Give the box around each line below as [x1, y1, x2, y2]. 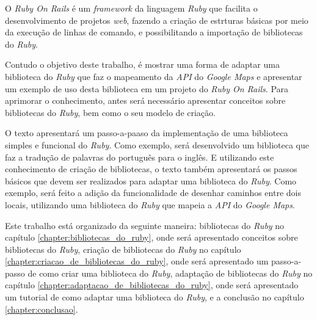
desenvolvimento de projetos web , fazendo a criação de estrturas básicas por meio [5, 13, 308, 26]
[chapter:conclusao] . [5, 302, 78, 315]
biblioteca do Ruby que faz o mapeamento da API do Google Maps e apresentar [5, 70, 302, 82]
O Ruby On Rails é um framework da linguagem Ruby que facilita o [5, 2, 258, 14]
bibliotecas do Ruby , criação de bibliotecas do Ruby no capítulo [5, 242, 241, 255]
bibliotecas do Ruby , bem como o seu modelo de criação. [5, 106, 216, 118]
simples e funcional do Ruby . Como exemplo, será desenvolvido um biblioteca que [5, 138, 309, 151]
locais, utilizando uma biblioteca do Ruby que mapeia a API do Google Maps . [5, 198, 295, 211]
